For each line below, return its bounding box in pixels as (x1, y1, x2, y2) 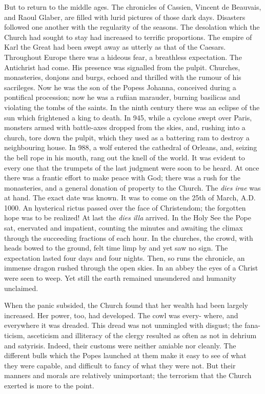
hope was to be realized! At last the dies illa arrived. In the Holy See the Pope (4, 212, 251, 223)
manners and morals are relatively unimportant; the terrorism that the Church (4, 370, 252, 381)
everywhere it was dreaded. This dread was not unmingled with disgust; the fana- (4, 320, 260, 330)
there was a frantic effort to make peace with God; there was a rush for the (4, 172, 240, 183)
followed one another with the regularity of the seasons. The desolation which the (4, 22, 260, 32)
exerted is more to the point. (4, 380, 94, 390)
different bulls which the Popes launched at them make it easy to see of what (4, 350, 247, 361)
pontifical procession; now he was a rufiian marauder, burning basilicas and (4, 92, 240, 102)
